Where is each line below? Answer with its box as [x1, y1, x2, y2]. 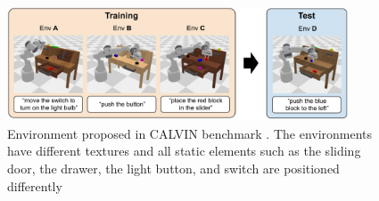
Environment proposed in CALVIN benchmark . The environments [7, 124, 373, 142]
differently [7, 176, 62, 195]
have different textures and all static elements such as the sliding [7, 141, 361, 160]
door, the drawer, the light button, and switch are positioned [7, 158, 340, 177]
